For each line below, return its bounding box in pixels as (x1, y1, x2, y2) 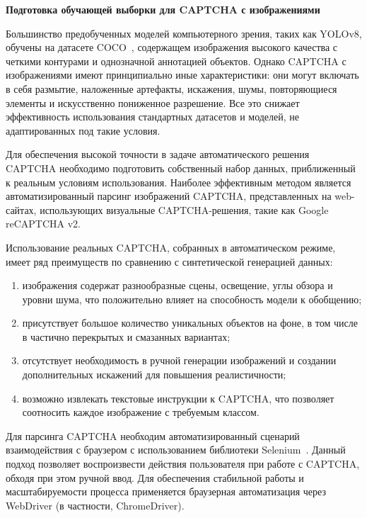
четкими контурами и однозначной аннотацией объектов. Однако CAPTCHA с (6, 53, 346, 68)
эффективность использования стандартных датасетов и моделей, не (6, 109, 300, 124)
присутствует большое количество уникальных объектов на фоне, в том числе (22, 315, 359, 330)
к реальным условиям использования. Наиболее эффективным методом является (6, 174, 351, 189)
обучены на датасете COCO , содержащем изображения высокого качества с (6, 40, 338, 55)
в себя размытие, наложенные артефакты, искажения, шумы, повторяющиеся (6, 81, 337, 96)
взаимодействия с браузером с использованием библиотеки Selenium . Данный (6, 442, 346, 457)
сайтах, (6, 202, 37, 217)
